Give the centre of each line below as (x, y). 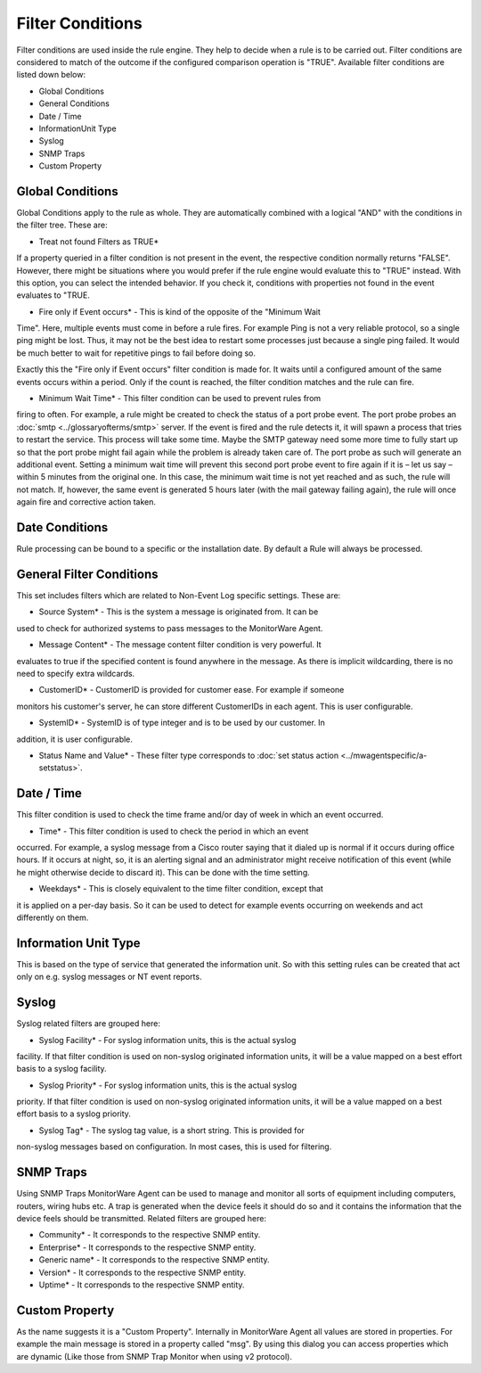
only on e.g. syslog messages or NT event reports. (109, 977)
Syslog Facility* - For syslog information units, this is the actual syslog (167, 1040)
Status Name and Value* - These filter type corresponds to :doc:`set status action (188, 755)
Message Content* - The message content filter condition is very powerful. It (180, 645)
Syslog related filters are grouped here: (88, 1024)
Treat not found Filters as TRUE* (99, 242)
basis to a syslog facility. (61, 1069)
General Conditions (74, 103)
